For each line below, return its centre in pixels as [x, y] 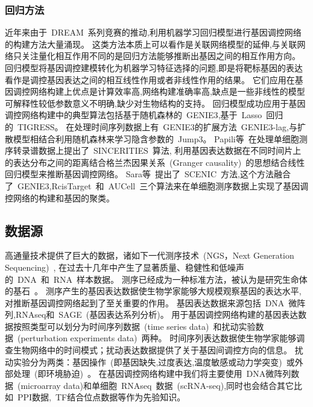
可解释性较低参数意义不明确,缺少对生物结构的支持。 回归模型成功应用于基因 [155, 103]
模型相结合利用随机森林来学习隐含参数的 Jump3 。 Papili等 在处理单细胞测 [160, 138]
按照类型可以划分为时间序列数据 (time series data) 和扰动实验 [134, 326]
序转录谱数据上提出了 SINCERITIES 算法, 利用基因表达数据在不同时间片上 [153, 150]
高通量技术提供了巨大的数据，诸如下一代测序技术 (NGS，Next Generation [150, 255]
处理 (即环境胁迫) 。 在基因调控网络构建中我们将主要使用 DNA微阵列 [152, 374]
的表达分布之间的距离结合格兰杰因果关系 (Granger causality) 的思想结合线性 [155, 162]
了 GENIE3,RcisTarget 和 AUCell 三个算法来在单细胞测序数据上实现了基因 [153, 185]
